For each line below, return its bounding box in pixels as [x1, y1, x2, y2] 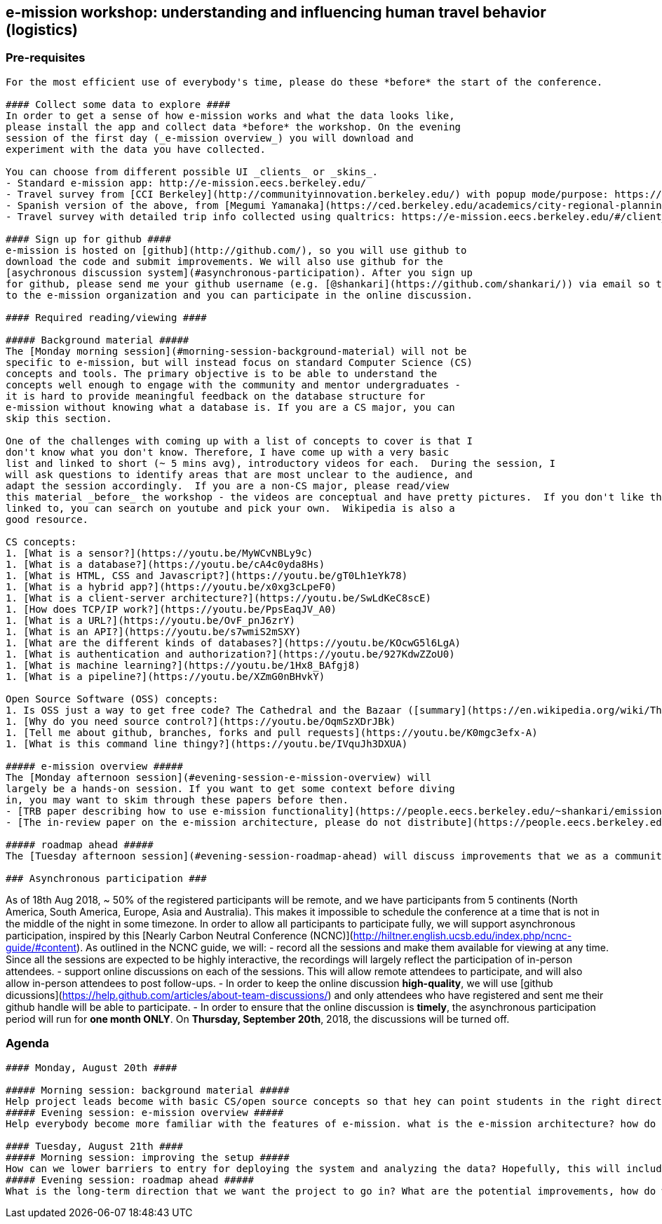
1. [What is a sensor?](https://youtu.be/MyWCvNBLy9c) [6, 547, 313, 559]
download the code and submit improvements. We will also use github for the [6, 255, 443, 267]
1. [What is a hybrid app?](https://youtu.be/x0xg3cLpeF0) [6, 580, 337, 592]
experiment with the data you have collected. [6, 143, 266, 155]
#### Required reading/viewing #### [6, 311, 207, 323]
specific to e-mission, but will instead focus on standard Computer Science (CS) [6, 356, 473, 368]
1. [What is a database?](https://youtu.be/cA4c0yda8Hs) [6, 558, 325, 570]
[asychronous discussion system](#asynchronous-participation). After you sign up [6, 266, 473, 278]
